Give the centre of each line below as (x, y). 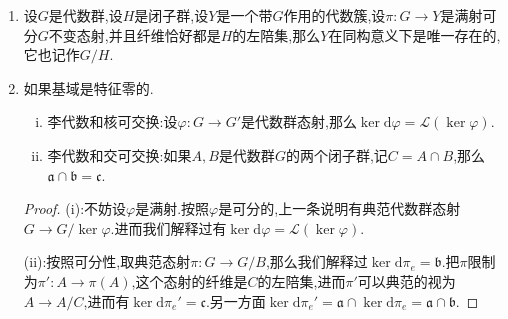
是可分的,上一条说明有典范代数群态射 (339, 208)
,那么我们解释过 (316, 261)
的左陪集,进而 (301, 280)
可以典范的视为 (406, 280)
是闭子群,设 (171, 15)
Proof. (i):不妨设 (75, 208)
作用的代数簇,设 (334, 15)
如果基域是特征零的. (88, 87)
